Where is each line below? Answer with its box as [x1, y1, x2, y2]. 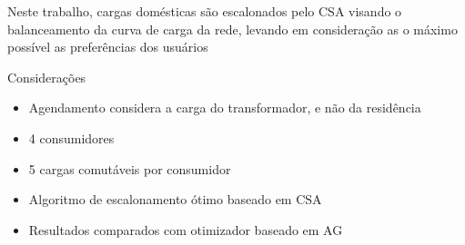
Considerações [7, 67, 86, 86]
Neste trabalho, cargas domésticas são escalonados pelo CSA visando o [7, 2, 402, 20]
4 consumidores [28, 128, 115, 147]
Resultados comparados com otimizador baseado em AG [28, 220, 343, 239]
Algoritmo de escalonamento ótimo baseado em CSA [28, 190, 322, 209]
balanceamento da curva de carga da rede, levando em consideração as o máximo [7, 19, 458, 38]
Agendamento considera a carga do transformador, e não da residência [28, 98, 421, 117]
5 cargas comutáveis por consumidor [28, 159, 231, 178]
